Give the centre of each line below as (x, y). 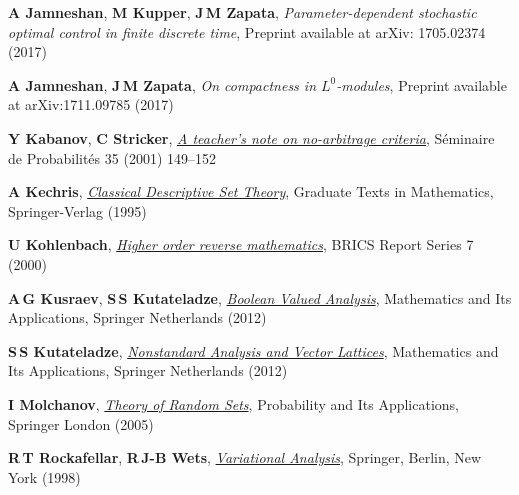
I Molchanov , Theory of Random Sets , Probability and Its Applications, (234, 403)
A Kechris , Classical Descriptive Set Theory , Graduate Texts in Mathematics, (251, 191)
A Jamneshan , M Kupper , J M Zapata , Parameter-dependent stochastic (242, 12)
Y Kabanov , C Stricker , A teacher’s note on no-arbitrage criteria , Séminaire (251, 137)
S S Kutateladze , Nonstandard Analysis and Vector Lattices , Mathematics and (253, 350)
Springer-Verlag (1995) (77, 210)
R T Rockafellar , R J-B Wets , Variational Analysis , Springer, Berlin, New (245, 457)
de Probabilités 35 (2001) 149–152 (112, 157)
